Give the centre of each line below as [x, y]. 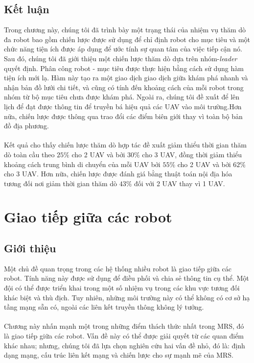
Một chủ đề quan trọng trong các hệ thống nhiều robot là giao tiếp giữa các [118, 268]
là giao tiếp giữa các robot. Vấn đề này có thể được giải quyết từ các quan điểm [124, 336]
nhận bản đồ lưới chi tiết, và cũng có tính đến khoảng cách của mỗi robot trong [124, 87]
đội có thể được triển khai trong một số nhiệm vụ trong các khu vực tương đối [122, 288]
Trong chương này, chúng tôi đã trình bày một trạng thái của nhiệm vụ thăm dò [125, 30]
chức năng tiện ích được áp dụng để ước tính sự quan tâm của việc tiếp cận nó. [123, 49]
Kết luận [27, 9]
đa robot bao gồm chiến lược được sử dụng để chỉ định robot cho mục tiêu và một [127, 39]
